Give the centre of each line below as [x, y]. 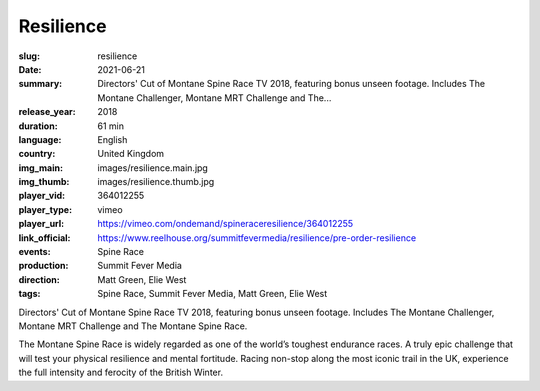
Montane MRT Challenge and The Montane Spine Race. [133, 326]
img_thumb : [44, 182]
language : [40, 139]
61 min [111, 126]
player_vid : [41, 196]
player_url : [41, 224]
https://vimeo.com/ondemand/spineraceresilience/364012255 [225, 224]
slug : [29, 56]
